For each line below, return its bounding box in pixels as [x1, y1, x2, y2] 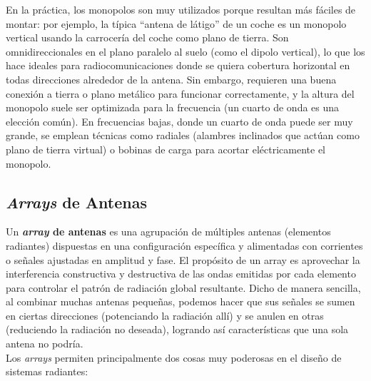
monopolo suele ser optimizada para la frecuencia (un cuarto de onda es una [6, 100, 340, 115]
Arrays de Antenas [6, 190, 147, 213]
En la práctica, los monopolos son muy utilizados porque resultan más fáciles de [6, 2, 356, 16]
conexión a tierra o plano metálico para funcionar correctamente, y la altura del [6, 86, 355, 101]
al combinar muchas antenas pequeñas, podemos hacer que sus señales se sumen [6, 294, 355, 309]
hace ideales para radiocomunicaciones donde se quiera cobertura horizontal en [6, 58, 350, 73]
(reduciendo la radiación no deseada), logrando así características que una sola [6, 322, 349, 337]
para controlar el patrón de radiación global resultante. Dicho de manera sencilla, [6, 280, 361, 295]
